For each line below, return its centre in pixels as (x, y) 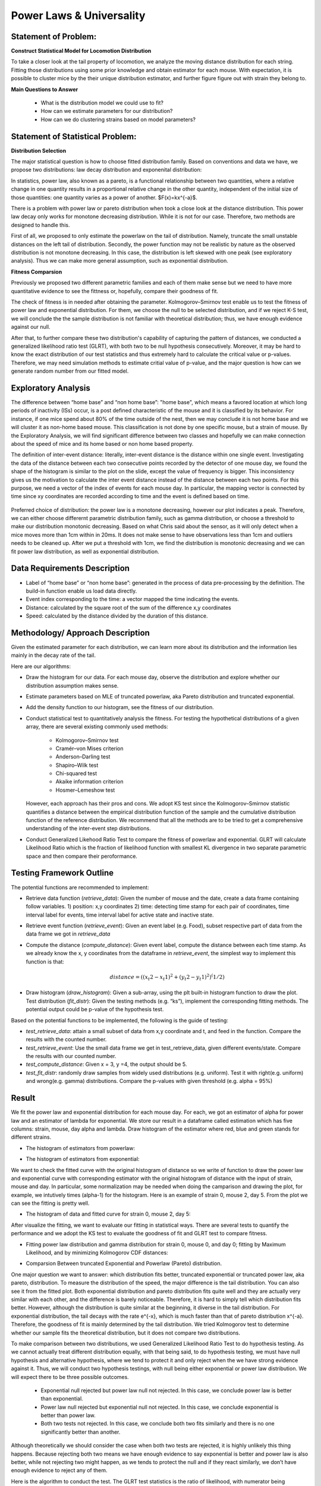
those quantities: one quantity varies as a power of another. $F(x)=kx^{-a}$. (104, 197)
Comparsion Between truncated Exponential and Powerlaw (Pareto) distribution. (124, 1264)
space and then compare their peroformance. (82, 856)
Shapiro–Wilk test (77, 765)
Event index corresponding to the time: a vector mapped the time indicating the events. (133, 599)
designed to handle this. (40, 225)
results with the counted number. (66, 1040)
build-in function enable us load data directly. (81, 591)
